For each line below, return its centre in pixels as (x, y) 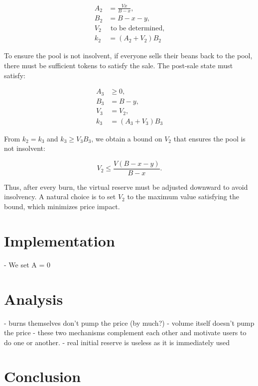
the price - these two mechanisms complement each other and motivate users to (125, 332)
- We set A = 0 (27, 264)
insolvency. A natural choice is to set (60, 196)
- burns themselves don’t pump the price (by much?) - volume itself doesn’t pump (129, 322)
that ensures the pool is (209, 138)
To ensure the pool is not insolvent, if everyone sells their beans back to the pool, (128, 56)
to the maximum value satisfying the (183, 196)
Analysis (34, 299)
